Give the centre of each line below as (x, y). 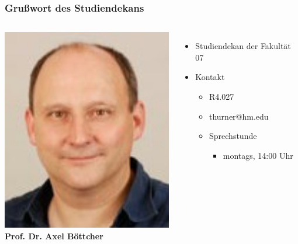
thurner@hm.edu (239, 116)
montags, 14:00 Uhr (258, 155)
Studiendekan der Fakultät (243, 46)
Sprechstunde (233, 136)
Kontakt (210, 77)
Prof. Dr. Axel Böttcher (54, 236)
